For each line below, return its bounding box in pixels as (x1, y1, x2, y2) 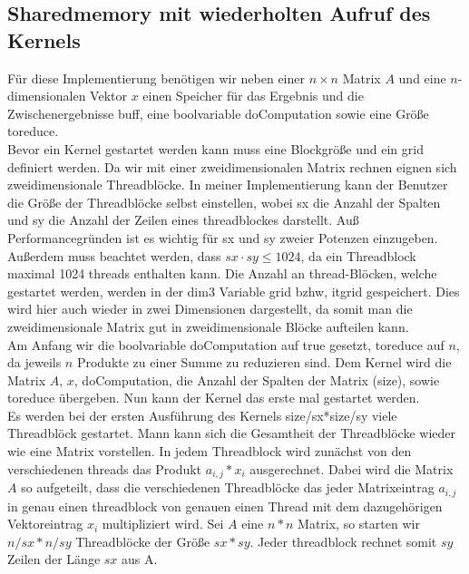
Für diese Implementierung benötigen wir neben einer (7, 68, 305, 87)
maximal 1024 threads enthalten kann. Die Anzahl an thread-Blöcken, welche (7, 264, 437, 283)
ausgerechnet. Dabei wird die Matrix (249, 459, 454, 478)
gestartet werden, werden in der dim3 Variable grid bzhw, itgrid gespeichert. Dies (7, 281, 460, 300)
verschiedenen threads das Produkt (7, 459, 202, 478)
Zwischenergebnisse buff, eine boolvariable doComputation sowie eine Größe (7, 103, 429, 122)
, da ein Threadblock (300, 246, 416, 265)
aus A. (122, 550, 158, 569)
